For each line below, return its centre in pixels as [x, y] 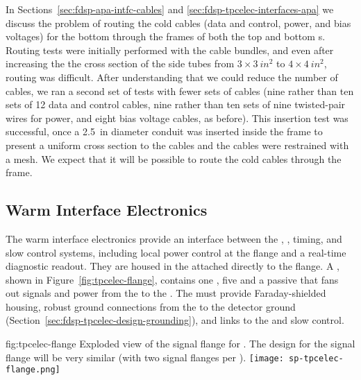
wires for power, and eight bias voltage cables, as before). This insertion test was [177, 118]
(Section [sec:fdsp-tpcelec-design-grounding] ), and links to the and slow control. [175, 320]
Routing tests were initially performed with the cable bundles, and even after [170, 50]
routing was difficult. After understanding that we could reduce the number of [172, 77]
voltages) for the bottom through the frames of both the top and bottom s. [166, 36]
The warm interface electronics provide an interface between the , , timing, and [174, 238]
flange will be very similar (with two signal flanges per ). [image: [145, 357]
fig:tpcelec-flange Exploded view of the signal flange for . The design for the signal [180, 344]
